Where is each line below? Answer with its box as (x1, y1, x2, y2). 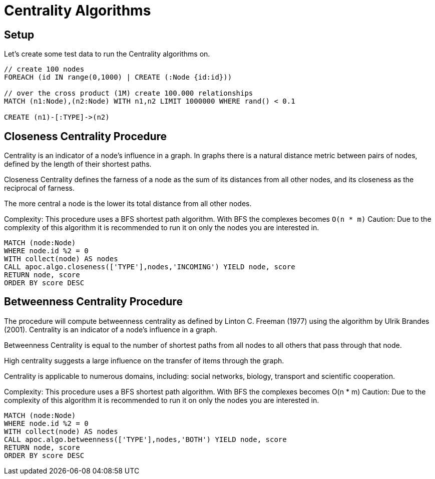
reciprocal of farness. (4, 184, 75, 193)
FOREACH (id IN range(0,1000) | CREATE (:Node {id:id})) (4, 73, 232, 82)
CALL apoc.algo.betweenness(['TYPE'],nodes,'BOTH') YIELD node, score (4, 435, 287, 443)
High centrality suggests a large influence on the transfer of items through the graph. (4, 356, 284, 365)
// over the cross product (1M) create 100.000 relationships (4, 89, 253, 98)
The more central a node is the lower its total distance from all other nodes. (4, 199, 252, 208)
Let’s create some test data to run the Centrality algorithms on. (4, 50, 210, 59)
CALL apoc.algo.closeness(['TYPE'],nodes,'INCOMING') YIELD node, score (4, 263, 295, 271)
